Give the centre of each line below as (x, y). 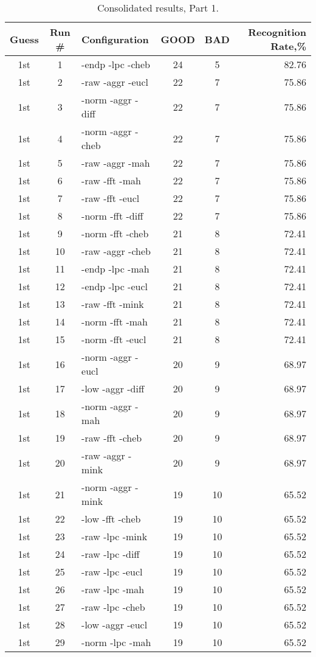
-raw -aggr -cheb (116, 251)
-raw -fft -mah (111, 180)
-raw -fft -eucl (111, 198)
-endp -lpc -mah (115, 269)
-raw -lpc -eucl (112, 572)
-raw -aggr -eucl (115, 82)
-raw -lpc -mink (115, 536)
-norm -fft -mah (115, 322)
